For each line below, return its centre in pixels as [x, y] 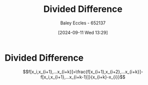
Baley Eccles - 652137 [83, 23]
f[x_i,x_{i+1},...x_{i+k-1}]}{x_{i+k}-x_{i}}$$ [83, 77]
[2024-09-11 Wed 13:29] [83, 32]
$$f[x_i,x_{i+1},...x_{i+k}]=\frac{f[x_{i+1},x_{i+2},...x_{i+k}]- [83, 72]
